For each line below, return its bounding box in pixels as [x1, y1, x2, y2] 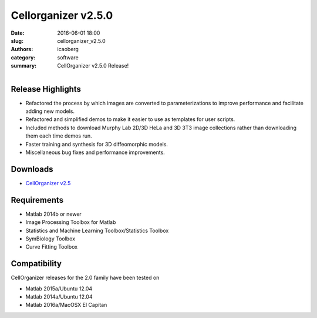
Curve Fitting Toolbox [25, 243, 78, 250]
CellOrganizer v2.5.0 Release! [57, 62, 129, 69]
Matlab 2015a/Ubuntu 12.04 [25, 285, 93, 292]
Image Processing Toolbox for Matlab [25, 219, 116, 226]
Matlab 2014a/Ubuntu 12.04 [25, 293, 93, 300]
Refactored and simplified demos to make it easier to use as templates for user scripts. [25, 116, 235, 123]
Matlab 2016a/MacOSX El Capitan [25, 302, 107, 309]
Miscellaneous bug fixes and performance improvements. [25, 149, 166, 156]
